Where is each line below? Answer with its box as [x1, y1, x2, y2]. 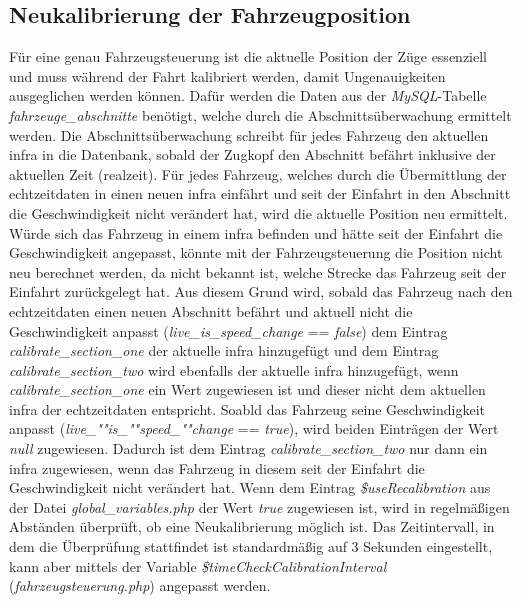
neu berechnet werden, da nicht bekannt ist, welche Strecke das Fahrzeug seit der [9, 261, 507, 282]
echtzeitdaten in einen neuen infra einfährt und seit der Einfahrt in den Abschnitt [9, 183, 511, 204]
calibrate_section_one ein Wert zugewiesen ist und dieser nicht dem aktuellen [9, 379, 486, 400]
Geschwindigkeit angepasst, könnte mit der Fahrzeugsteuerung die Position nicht [9, 242, 503, 263]
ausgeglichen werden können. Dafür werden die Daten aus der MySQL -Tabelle [9, 85, 487, 106]
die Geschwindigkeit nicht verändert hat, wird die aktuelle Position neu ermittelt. [9, 202, 508, 223]
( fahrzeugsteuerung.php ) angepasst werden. [9, 575, 271, 596]
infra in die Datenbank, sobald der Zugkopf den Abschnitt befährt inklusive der [9, 144, 496, 165]
